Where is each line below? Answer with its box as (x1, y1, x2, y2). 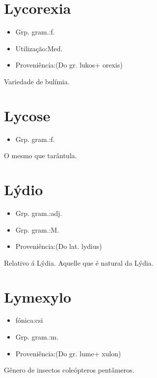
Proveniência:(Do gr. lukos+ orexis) (15, 60, 123, 70)
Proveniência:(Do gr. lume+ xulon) (15, 348, 121, 358)
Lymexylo (4, 286, 71, 307)
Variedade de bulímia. (4, 76, 70, 86)
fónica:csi (15, 315, 43, 325)
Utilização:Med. (15, 43, 63, 53)
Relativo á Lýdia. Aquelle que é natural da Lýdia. (4, 257, 154, 268)
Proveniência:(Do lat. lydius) (15, 241, 102, 251)
